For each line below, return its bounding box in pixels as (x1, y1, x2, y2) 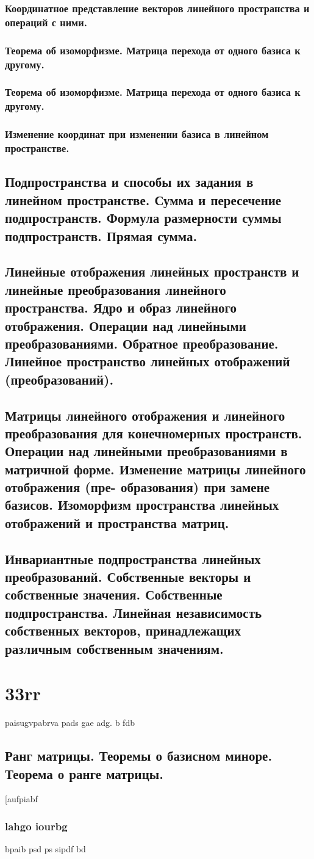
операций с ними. (5, 14, 87, 29)
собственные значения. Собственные (5, 585, 223, 604)
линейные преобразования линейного (5, 280, 226, 299)
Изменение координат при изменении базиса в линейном (5, 126, 269, 142)
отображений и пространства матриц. (5, 513, 229, 532)
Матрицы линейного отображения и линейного (5, 405, 285, 424)
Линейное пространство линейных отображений (5, 352, 290, 371)
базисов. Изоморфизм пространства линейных (5, 495, 279, 514)
